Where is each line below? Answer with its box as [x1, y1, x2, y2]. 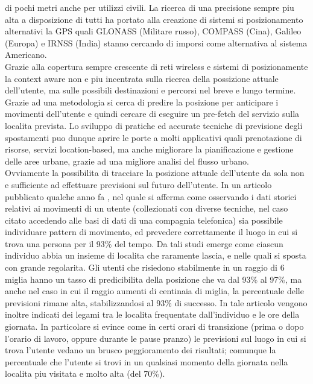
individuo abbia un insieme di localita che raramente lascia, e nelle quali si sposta [5, 249, 306, 262]
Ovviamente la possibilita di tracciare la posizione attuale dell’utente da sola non [5, 166, 305, 179]
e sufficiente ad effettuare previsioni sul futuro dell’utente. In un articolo [5, 178, 272, 190]
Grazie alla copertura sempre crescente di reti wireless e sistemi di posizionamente [5, 60, 308, 72]
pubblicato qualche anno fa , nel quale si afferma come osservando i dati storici [5, 190, 297, 203]
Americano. [5, 48, 47, 61]
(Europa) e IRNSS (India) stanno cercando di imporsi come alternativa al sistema [5, 36, 308, 49]
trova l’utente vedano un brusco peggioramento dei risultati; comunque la [5, 344, 276, 356]
